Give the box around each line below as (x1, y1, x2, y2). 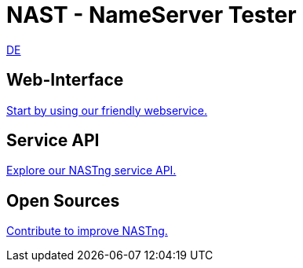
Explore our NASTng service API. (6, 163, 177, 178)
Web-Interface (6, 70, 124, 90)
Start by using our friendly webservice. (6, 103, 208, 117)
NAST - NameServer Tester (6, 2, 297, 28)
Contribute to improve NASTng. (6, 224, 168, 238)
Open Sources (6, 190, 120, 211)
